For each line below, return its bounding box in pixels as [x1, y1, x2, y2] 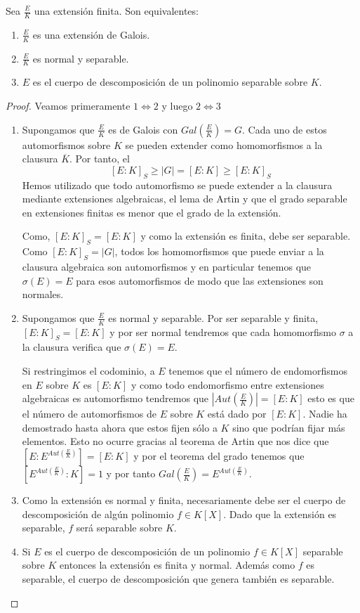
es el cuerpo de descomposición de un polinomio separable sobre [32, 75, 308, 89]
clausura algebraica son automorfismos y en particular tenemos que [22, 259, 312, 274]
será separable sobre [76, 520, 163, 535]
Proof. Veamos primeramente [6, 98, 131, 113]
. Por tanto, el [69, 151, 130, 166]
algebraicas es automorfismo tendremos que [22, 391, 209, 406]
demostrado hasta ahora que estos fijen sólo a [22, 420, 218, 434]
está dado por [207, 406, 267, 421]
